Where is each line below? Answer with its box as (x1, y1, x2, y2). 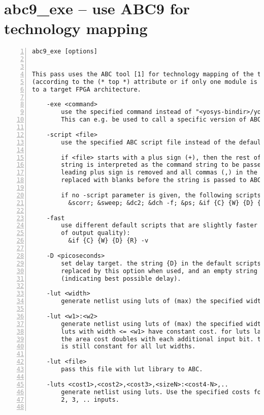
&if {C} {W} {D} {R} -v (68, 237, 149, 245)
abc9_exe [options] (32, 48, 97, 55)
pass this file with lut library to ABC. (61, 366, 203, 373)
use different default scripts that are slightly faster (61, 222, 257, 229)
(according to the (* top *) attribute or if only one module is (32, 78, 257, 85)
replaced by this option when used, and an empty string (61, 267, 257, 275)
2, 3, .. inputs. (61, 396, 119, 403)
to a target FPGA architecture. (32, 85, 141, 93)
